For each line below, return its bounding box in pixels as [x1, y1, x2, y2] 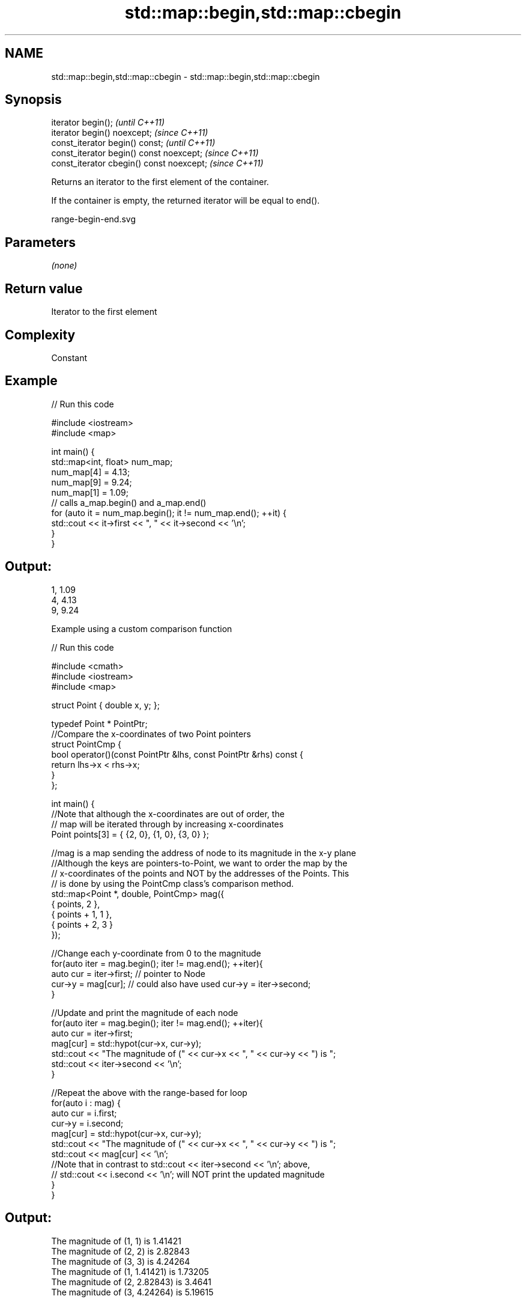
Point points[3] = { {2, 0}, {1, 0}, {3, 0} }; [51, 829, 210, 839]
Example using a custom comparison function [51, 623, 232, 634]
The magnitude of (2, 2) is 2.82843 [51, 1246, 190, 1256]
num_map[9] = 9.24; [51, 476, 132, 487]
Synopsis [5, 92, 62, 108]
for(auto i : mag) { [51, 1097, 121, 1108]
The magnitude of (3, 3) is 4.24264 [51, 1256, 190, 1267]
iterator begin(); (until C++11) [51, 117, 165, 128]
